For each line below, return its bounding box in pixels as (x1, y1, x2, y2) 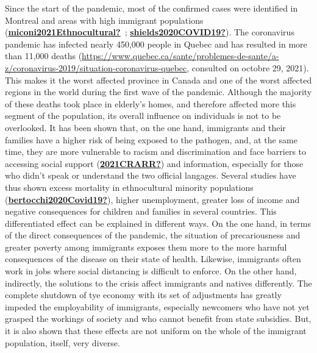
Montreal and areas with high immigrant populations (5, 13, 204, 26)
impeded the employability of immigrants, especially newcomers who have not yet (5, 300, 310, 313)
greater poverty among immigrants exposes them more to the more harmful (5, 240, 287, 253)
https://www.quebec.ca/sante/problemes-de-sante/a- (82, 49, 279, 62)
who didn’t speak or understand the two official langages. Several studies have (5, 169, 296, 182)
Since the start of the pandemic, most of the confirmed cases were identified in (5, 2, 298, 14)
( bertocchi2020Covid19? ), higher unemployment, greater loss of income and (5, 193, 300, 205)
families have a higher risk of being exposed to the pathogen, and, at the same (5, 133, 297, 146)
